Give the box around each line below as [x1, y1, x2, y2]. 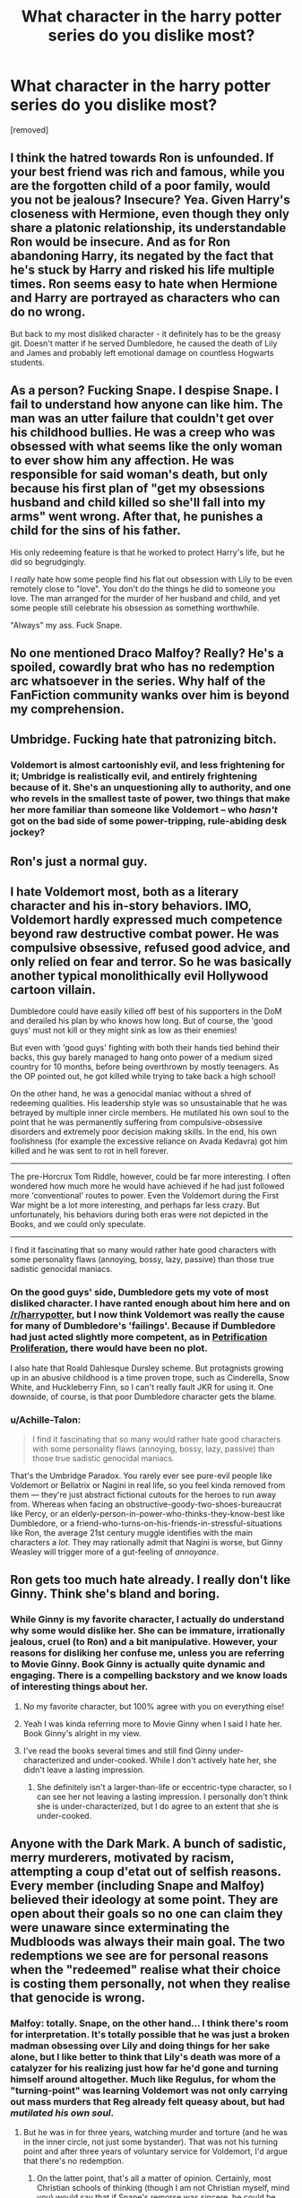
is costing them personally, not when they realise [10, 1977, 290, 1992]
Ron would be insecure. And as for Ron [10, 235, 231, 250]
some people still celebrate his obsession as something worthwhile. [10, 602, 260, 613]
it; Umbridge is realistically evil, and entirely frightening [10, 770, 258, 783]
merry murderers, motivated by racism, [10, 1850, 235, 1865]
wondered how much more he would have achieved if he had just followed [10, 1181, 285, 1191]
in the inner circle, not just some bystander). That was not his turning [22, 2136, 279, 2148]
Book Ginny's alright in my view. [22, 1727, 142, 1738]
